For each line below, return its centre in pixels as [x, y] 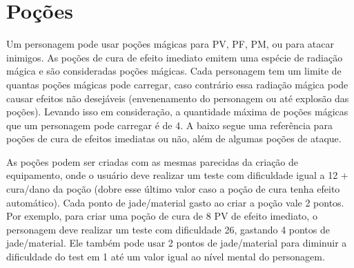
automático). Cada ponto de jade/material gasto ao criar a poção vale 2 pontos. [175, 202]
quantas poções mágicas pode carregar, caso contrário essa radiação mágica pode [177, 84]
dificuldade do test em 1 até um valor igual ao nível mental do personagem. [166, 257]
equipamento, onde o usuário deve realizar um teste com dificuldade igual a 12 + [177, 175]
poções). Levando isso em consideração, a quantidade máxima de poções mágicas [177, 112]
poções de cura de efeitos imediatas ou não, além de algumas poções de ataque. [174, 138]
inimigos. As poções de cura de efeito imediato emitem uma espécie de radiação [175, 57]
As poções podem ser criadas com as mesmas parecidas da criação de [153, 161]
